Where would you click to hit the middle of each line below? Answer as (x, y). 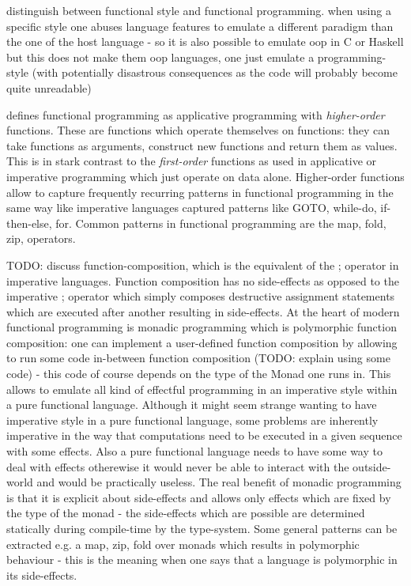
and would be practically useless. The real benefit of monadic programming (219, 482)
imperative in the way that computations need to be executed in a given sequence (204, 435)
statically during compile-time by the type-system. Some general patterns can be (202, 528)
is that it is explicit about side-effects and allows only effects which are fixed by (199, 497)
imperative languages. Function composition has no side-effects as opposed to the (203, 280)
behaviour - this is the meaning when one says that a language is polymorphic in (202, 560)
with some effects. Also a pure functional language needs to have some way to (194, 451)
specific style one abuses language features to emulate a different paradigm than (200, 26)
